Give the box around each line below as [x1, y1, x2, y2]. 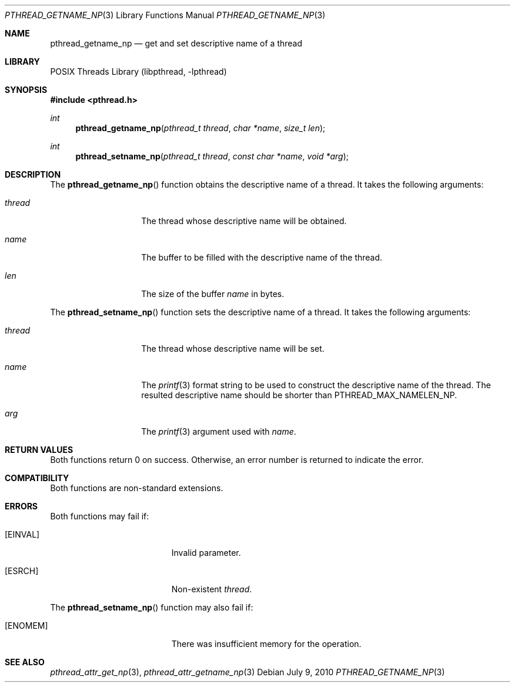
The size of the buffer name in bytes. [141, 289, 285, 299]
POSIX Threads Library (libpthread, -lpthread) [50, 66, 227, 76]
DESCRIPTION [5, 169, 61, 179]
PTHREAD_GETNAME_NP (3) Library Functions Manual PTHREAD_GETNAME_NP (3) [5, 10, 326, 20]
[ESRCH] [5, 566, 39, 576]
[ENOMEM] [5, 621, 48, 631]
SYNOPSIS [5, 85, 48, 95]
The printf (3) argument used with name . [141, 426, 296, 436]
